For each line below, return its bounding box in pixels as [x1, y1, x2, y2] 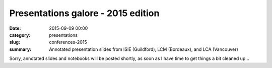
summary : [9, 46, 32, 52]
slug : [9, 39, 20, 45]
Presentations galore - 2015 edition [9, 8, 160, 19]
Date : [9, 25, 21, 31]
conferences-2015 [49, 39, 87, 45]
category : [9, 32, 31, 38]
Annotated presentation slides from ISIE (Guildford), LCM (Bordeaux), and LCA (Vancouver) [49, 46, 239, 52]
